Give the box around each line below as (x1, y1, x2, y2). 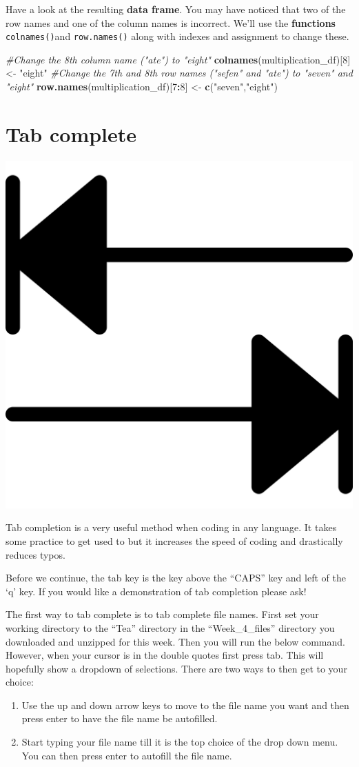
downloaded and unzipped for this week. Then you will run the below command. (6, 634, 345, 648)
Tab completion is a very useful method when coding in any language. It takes (6, 520, 337, 535)
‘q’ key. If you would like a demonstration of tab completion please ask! (6, 584, 307, 598)
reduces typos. (6, 547, 65, 561)
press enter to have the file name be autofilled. (21, 711, 218, 726)
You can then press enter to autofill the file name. (21, 748, 232, 762)
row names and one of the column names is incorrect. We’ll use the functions (6, 15, 336, 30)
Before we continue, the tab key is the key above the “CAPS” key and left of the (6, 570, 346, 585)
